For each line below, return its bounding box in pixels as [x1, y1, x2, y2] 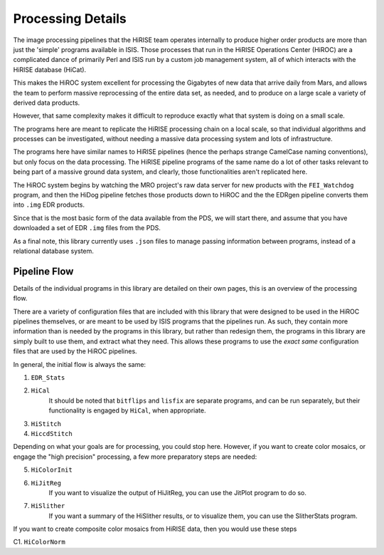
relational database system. [13, 247, 94, 255]
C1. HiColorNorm [13, 538, 65, 546]
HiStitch [31, 420, 62, 427]
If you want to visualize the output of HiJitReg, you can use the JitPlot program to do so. [48, 488, 307, 497]
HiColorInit [31, 466, 73, 474]
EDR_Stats [31, 374, 65, 381]
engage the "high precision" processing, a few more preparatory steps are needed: [13, 452, 257, 461]
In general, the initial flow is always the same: [13, 360, 146, 368]
